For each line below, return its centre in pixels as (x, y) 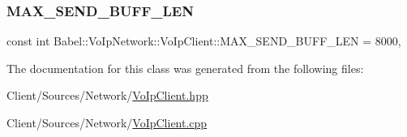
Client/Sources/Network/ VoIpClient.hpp (107, 95)
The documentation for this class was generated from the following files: (185, 68)
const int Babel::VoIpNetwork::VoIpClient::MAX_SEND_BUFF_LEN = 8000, (204, 41)
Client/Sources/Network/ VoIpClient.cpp (107, 122)
